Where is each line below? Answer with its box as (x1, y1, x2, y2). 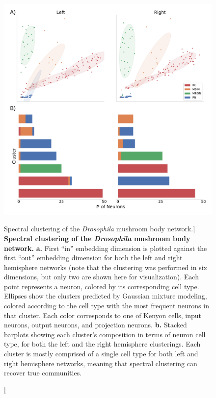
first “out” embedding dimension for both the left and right (4, 252, 183, 263)
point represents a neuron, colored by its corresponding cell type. (4, 281, 199, 291)
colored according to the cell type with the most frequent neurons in (4, 300, 209, 311)
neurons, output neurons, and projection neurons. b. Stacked (4, 320, 187, 330)
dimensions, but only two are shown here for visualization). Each (4, 272, 199, 282)
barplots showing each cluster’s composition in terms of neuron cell (4, 329, 206, 339)
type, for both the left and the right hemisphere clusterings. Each (4, 339, 201, 349)
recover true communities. (4, 368, 82, 378)
